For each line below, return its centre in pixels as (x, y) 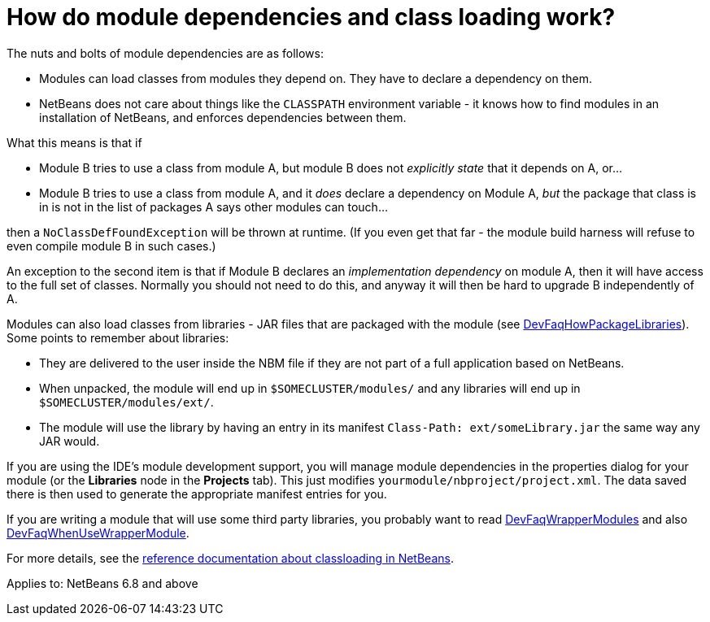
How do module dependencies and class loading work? (311, 17)
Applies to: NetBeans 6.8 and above (102, 583)
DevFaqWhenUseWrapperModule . (98, 533)
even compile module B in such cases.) (111, 246)
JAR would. (70, 441)
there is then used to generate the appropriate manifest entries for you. (197, 494)
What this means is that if (74, 142)
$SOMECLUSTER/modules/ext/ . (126, 402)
